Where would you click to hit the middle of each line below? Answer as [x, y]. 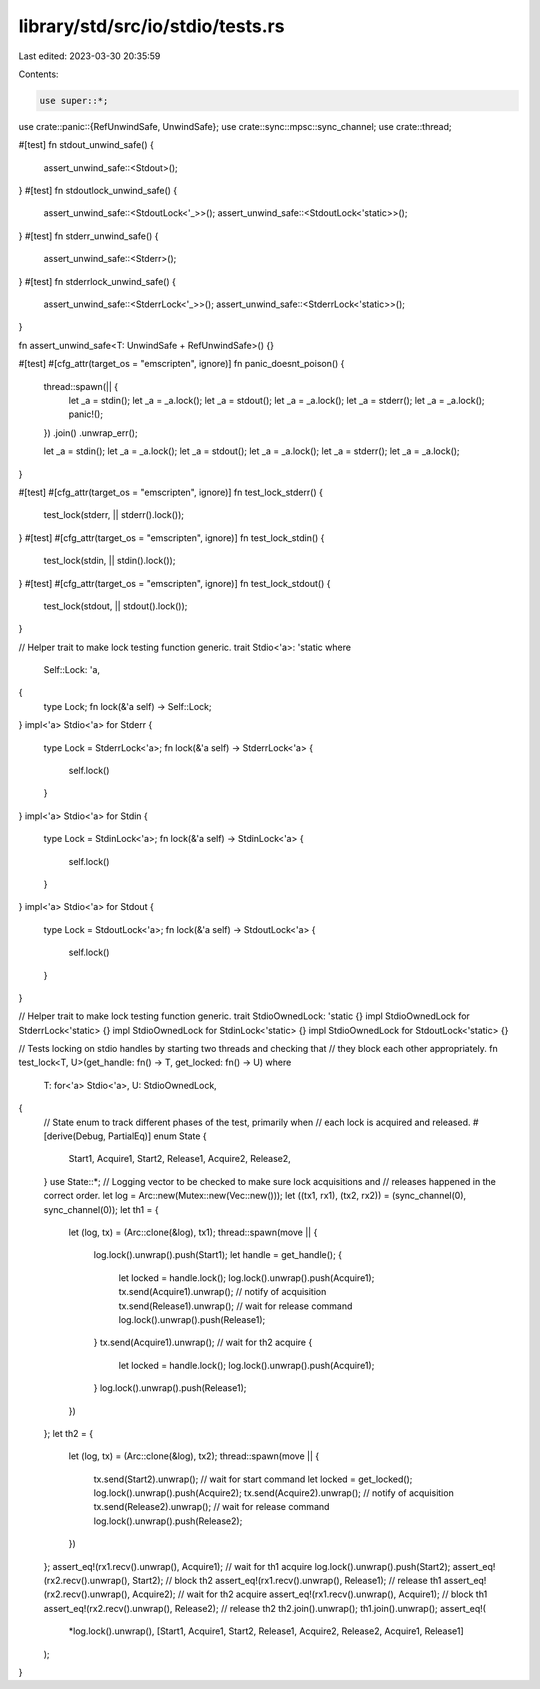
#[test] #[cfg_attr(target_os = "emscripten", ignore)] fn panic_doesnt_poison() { [181, 364]
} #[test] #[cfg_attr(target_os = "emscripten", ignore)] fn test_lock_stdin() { [171, 537]
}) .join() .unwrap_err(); [91, 432]
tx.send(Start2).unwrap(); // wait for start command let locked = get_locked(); [253, 1479]
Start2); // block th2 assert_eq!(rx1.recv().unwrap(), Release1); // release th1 [286, 1581]
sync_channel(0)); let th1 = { [101, 1209]
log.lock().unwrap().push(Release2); [168, 1521]
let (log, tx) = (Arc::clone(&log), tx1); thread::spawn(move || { [193, 1232]
